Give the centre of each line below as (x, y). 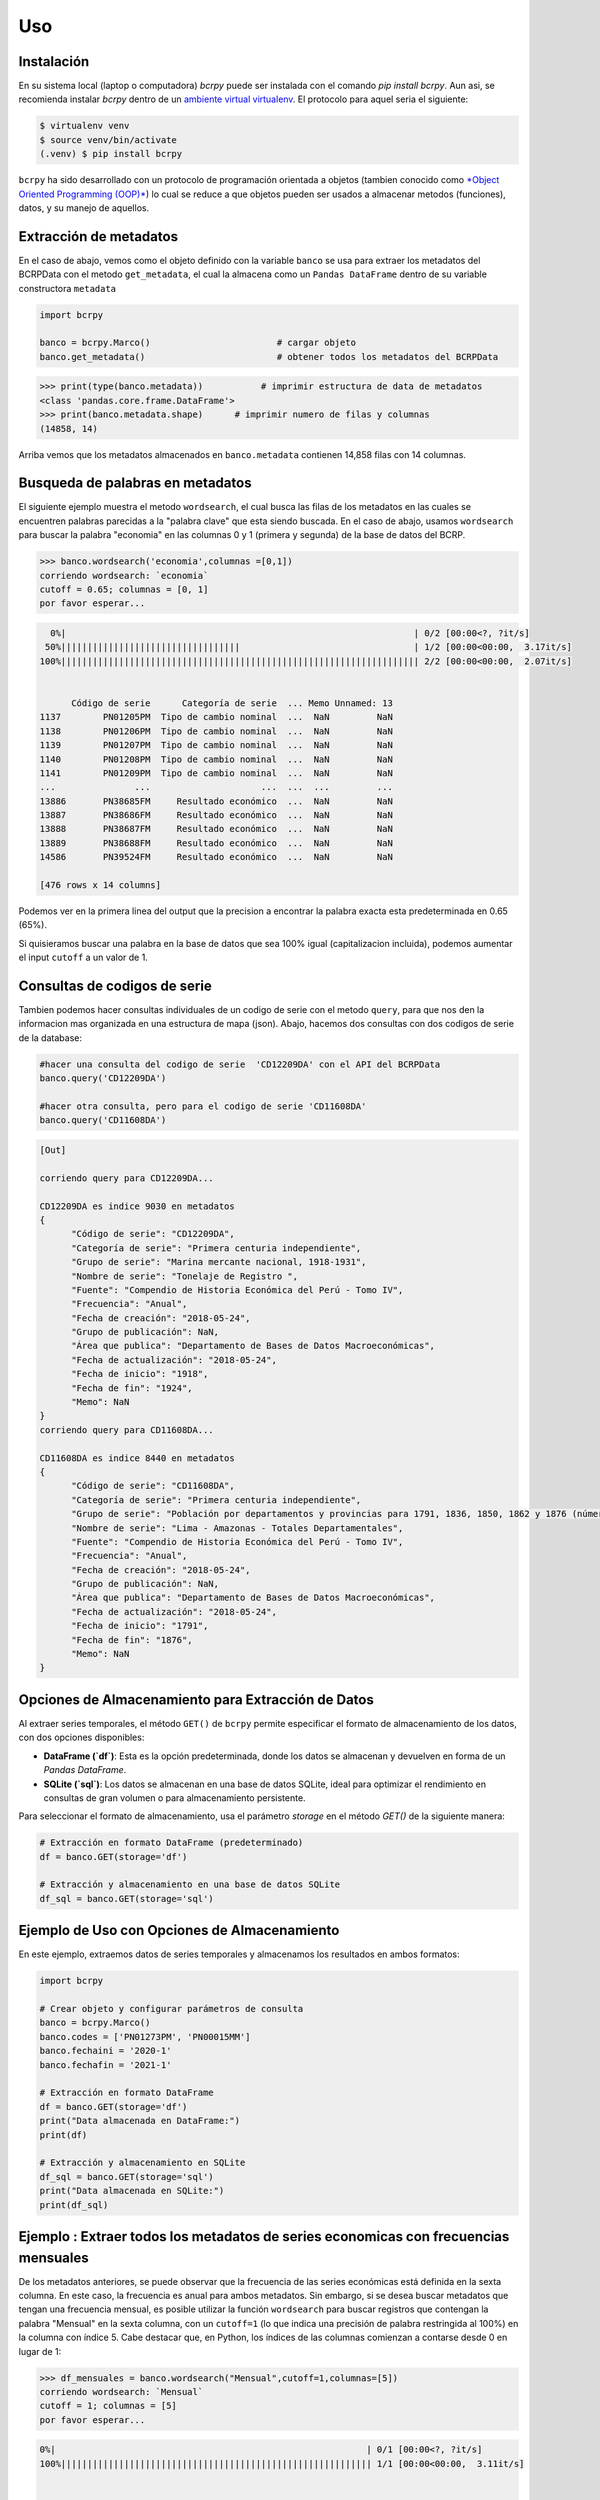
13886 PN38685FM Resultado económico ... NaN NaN (216, 801)
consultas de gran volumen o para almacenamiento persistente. (174, 1797)
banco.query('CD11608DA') (103, 1120)
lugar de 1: (40, 2351)
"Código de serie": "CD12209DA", (153, 1234)
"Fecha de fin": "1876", (132, 1639)
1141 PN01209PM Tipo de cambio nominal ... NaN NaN (216, 773)
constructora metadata (67, 288)
